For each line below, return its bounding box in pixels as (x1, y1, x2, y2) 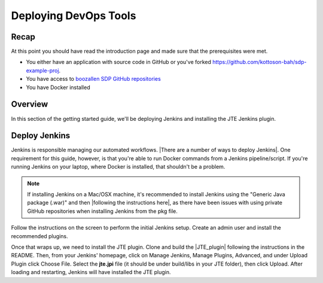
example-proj (26, 66, 59, 74)
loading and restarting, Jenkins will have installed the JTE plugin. (11, 269, 171, 276)
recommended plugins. (11, 232, 68, 239)
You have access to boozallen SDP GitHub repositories (26, 75, 161, 83)
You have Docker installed (26, 84, 90, 91)
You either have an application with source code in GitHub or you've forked (26, 59, 212, 66)
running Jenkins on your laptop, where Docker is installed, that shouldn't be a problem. (11, 163, 226, 171)
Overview (11, 99, 48, 109)
